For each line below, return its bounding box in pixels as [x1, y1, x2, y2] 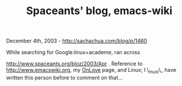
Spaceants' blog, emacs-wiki [26, 4, 173, 18]
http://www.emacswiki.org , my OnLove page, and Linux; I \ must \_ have [6, 67, 177, 75]
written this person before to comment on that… [6, 74, 123, 81]
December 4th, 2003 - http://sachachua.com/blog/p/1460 [6, 37, 148, 45]
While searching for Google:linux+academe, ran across [6, 49, 141, 56]
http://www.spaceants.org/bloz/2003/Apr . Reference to [6, 60, 143, 67]
